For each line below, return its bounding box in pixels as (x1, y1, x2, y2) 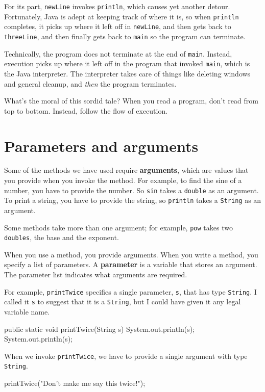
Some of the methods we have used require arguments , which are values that (4, 165, 249, 175)
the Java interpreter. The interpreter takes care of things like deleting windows (4, 68, 251, 79)
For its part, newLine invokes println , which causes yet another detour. (4, 1, 230, 11)
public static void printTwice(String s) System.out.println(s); (4, 323, 195, 334)
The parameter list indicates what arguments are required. (4, 269, 187, 280)
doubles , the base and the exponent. (4, 232, 119, 243)
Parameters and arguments (4, 135, 199, 156)
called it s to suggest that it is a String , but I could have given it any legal (4, 296, 241, 307)
